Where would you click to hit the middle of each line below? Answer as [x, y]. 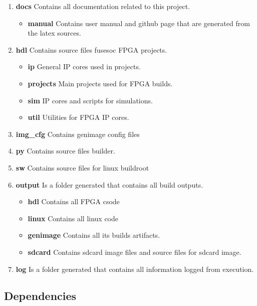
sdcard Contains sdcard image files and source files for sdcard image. [135, 252]
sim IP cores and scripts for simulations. [90, 100]
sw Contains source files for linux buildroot [82, 167]
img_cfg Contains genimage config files [78, 134]
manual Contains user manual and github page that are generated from [139, 23]
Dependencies [40, 296]
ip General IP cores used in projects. [84, 66]
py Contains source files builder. [65, 151]
